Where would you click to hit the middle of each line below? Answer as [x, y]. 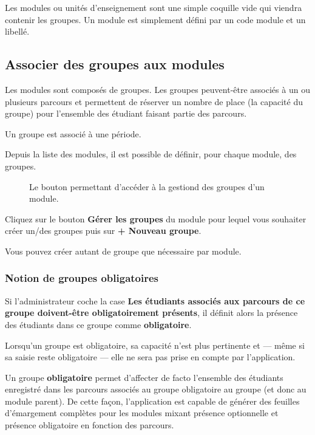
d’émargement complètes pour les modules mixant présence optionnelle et [142, 413]
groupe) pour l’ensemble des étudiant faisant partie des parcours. [126, 113]
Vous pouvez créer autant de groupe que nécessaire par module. [123, 251]
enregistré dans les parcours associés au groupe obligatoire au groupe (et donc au [156, 389]
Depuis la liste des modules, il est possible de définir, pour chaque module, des [151, 154]
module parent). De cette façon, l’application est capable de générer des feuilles [152, 401]
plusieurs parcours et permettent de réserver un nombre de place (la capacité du [154, 101]
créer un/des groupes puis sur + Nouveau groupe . [103, 231]
